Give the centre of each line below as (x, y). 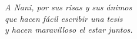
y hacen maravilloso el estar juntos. (69, 30)
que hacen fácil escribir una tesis (64, 18)
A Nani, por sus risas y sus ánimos (68, 7)
